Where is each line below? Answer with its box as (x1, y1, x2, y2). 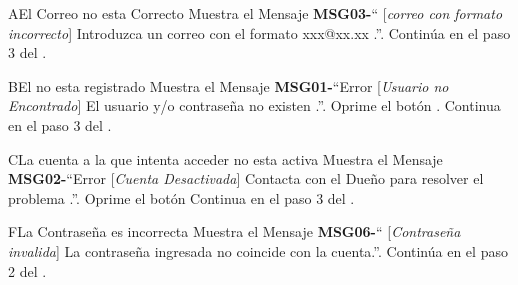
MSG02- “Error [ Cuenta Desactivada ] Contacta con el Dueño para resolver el (8, 168, 484, 189)
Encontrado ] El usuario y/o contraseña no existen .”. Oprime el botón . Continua (8, 95, 501, 116)
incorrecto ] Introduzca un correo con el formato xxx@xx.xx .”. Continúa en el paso (8, 22, 511, 43)
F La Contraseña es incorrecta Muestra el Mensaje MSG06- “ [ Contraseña (8, 221, 461, 242)
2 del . (8, 260, 47, 281)
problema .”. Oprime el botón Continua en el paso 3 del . (8, 187, 355, 208)
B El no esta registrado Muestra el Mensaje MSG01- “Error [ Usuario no (8, 75, 449, 96)
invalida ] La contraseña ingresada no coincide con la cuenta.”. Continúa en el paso (8, 240, 508, 261)
